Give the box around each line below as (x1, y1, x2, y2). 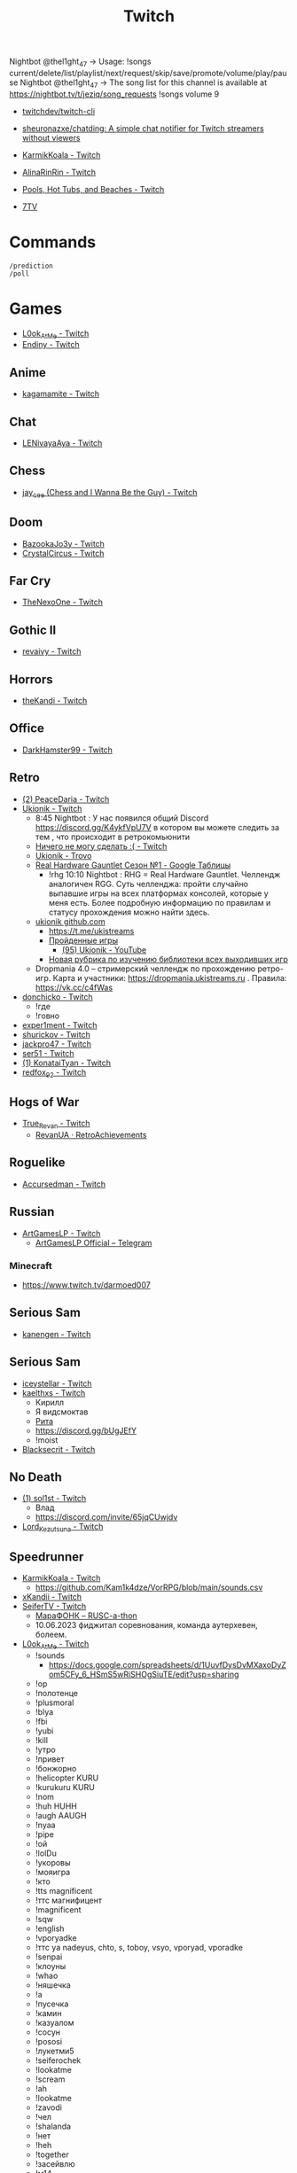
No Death (9, 1469, 62, 1484)
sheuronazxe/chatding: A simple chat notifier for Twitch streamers (21, 122, 264, 134)
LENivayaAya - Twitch (21, 438, 103, 448)
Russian (9, 1204, 55, 1219)
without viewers (21, 132, 81, 143)
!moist (35, 1434, 59, 1445)
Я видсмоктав (35, 1406, 89, 1417)
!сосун (35, 2027, 60, 2037)
